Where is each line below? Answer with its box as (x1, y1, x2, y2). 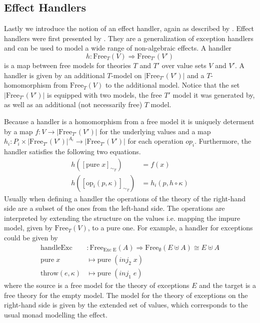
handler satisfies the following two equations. (4, 146, 141, 156)
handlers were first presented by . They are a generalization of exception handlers (4, 33, 253, 43)
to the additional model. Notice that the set (105, 80, 240, 90)
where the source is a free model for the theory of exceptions (4, 280, 189, 290)
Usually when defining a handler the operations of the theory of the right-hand (4, 193, 245, 203)
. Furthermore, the (194, 136, 251, 146)
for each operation (127, 136, 183, 146)
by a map (4, 126, 33, 136)
